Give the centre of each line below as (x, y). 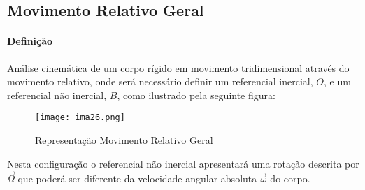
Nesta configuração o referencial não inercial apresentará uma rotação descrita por (183, 163)
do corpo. (290, 178)
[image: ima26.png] (80, 118)
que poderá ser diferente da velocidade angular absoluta (137, 178)
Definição (30, 41)
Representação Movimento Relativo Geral (124, 140)
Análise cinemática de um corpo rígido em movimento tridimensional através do (178, 67)
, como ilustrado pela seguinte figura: (196, 95)
